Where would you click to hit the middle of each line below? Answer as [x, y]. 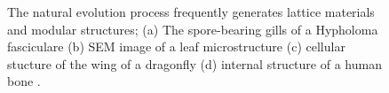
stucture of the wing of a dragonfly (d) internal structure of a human [194, 63]
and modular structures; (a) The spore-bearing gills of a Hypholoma [193, 29]
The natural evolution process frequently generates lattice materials [191, 12]
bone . [24, 81]
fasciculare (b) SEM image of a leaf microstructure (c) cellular [176, 46]
